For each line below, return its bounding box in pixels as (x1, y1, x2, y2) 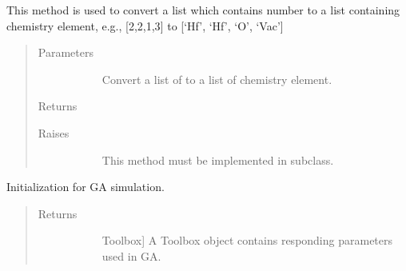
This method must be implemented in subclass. (101, 151, 334, 168)
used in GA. (101, 247, 161, 264)
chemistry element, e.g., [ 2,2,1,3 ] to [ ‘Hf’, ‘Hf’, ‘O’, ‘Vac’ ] (6, 17, 284, 34)
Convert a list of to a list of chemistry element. (101, 70, 332, 87)
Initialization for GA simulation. (6, 178, 165, 195)
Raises (38, 124, 70, 141)
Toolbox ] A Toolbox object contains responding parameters (101, 232, 393, 249)
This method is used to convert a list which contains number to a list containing (6, 2, 400, 18)
